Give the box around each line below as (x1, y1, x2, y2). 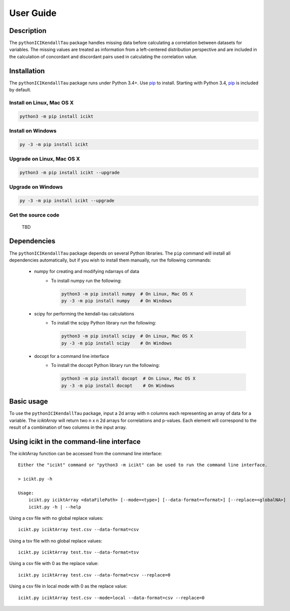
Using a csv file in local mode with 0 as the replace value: (9, 583, 128, 589)
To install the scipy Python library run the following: (51, 320, 156, 326)
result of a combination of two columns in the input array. (9, 424, 127, 430)
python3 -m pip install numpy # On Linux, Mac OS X (61, 291, 193, 297)
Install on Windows (9, 127, 57, 134)
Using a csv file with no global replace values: (9, 515, 104, 521)
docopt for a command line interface (34, 353, 110, 359)
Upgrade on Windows (9, 184, 63, 191)
